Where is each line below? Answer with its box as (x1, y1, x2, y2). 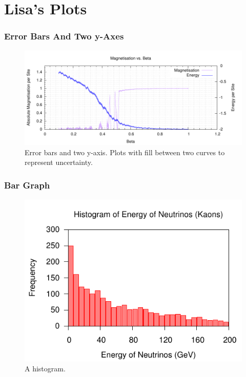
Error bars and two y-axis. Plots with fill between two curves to (25, 146, 225, 157)
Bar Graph (4, 178, 50, 191)
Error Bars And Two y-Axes (4, 30, 124, 43)
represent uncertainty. (25, 157, 93, 167)
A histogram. (25, 363, 66, 374)
